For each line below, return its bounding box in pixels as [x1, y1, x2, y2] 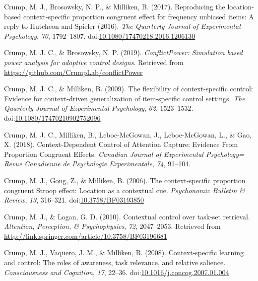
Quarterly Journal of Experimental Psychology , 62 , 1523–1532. [4, 103, 193, 113]
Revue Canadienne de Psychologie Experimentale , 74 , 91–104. [4, 158, 191, 169]
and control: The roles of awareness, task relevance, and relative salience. [4, 257, 226, 268]
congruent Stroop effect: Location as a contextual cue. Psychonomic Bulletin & [4, 185, 245, 195]
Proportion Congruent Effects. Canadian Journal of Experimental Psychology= [4, 148, 244, 159]
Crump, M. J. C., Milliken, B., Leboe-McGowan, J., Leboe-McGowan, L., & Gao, [4, 129, 252, 140]
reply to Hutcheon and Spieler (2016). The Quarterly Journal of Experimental [4, 21, 241, 31]
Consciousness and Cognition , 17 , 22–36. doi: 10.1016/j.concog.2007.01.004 [4, 267, 229, 277]
